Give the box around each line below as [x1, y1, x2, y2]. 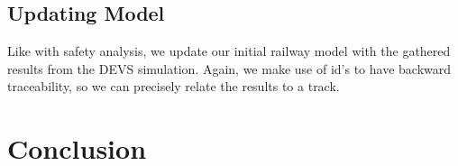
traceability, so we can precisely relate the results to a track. [7, 77, 340, 96]
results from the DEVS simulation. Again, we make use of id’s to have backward [7, 59, 452, 78]
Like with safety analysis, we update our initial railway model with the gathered [7, 41, 451, 60]
